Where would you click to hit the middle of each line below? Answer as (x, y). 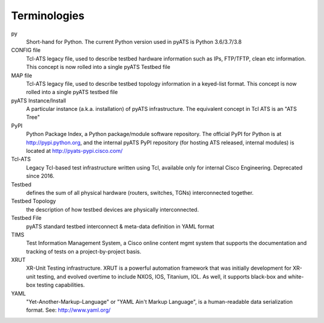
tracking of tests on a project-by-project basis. (84, 251)
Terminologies (48, 16)
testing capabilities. (61, 285)
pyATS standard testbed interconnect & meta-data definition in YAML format (120, 226)
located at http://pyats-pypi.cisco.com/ (74, 151)
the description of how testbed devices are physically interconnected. (112, 209)
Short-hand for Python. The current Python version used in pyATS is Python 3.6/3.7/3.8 (134, 41)
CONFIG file (26, 50)
